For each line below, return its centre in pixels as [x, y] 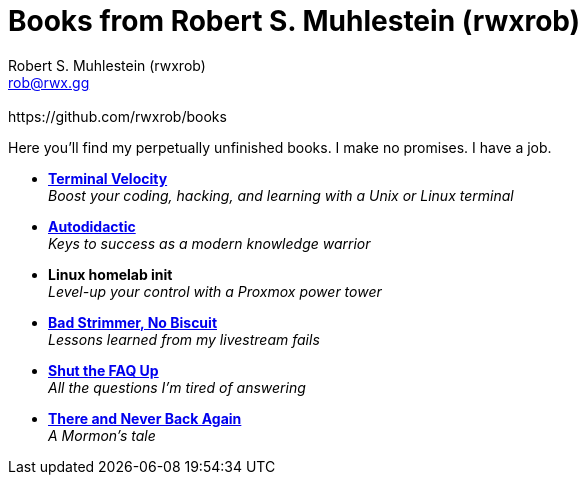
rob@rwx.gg [49, 82]
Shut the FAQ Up [103, 370]
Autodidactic [92, 226]
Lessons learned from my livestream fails [184, 339]
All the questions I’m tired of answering [177, 387]
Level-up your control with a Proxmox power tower [215, 291]
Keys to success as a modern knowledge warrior [209, 243]
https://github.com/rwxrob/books [117, 116]
